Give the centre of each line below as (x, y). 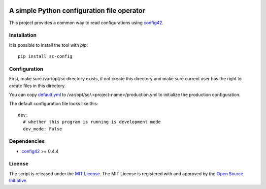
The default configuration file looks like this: (54, 104)
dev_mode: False (43, 129)
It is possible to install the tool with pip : (49, 45)
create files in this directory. (37, 86)
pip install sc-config (45, 56)
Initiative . (18, 181)
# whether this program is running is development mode (92, 122)
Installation (23, 35)
